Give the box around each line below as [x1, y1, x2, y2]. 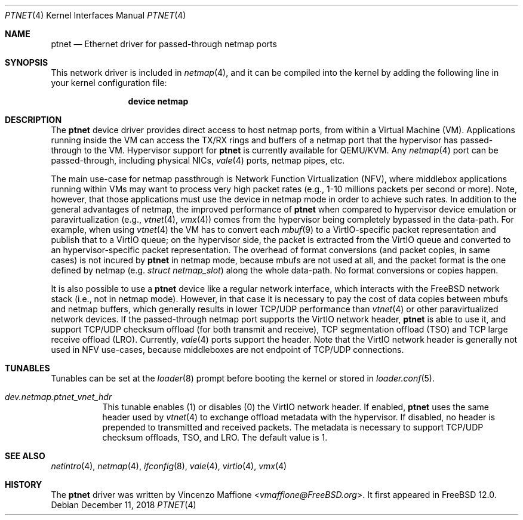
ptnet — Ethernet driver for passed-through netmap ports [51, 39, 277, 49]
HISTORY [5, 479, 42, 490]
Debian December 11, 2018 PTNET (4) [51, 500, 196, 510]
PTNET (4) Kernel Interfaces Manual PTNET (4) [5, 10, 186, 20]
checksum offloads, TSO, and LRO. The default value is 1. [102, 432, 328, 442]
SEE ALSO [5, 451, 45, 461]
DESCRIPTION [5, 115, 62, 125]
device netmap [128, 96, 189, 106]
